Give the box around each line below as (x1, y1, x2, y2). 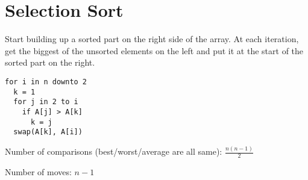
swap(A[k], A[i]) (13, 128, 83, 137)
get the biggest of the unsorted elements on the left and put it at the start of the (5, 44, 304, 57)
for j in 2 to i (13, 98, 78, 107)
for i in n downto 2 (5, 77, 87, 86)
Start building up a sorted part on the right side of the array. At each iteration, (5, 33, 299, 45)
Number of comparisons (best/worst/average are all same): (5, 145, 222, 158)
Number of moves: (5, 165, 72, 178)
